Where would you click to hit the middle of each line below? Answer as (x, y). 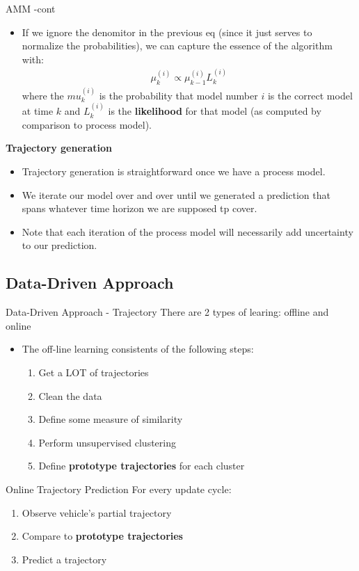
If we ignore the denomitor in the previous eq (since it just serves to (167, 32)
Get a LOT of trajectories (94, 372)
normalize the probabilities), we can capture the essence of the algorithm (177, 46)
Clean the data (70, 395)
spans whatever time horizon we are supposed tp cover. (139, 208)
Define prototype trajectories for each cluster (142, 466)
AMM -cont (31, 8)
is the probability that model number (178, 95)
